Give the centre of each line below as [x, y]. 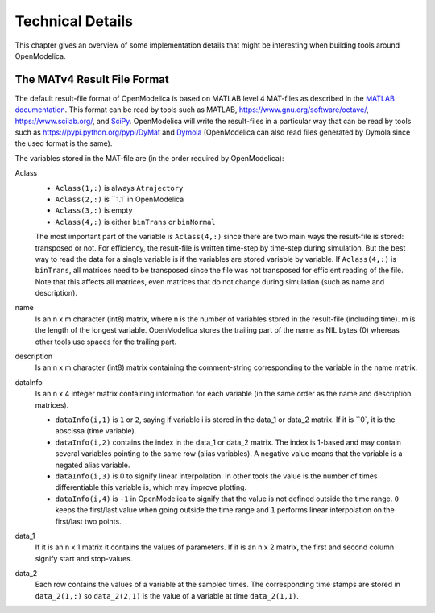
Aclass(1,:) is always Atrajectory [119, 188]
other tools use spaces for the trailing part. [106, 342]
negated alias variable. [93, 465]
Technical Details [74, 21]
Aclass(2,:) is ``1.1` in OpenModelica [120, 199]
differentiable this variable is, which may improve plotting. [151, 487]
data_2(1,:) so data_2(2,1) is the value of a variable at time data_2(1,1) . [167, 595]
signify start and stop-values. [84, 558]
